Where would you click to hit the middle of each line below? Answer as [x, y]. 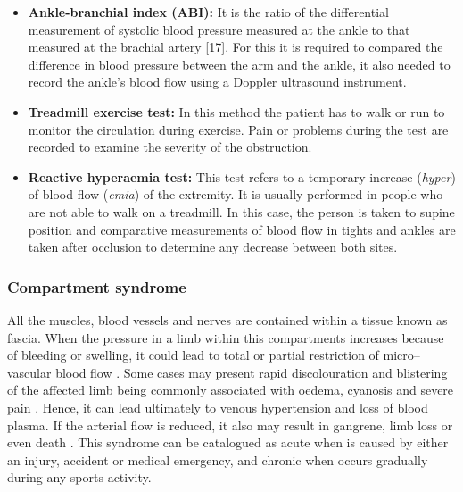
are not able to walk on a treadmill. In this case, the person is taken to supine [241, 211]
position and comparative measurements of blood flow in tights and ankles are [242, 229]
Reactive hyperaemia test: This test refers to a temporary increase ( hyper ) [242, 176]
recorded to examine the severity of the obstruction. [170, 147]
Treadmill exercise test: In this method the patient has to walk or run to [236, 111]
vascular [29, 372]
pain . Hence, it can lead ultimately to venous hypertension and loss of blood [218, 407]
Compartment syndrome [97, 286]
